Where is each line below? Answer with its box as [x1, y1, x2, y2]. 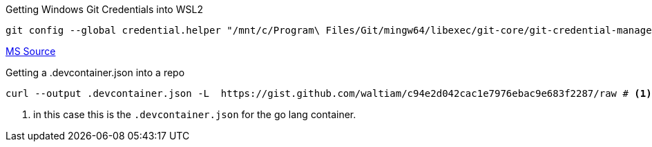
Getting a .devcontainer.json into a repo [6, 67, 185, 78]
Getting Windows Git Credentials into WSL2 [6, 3, 203, 15]
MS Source [6, 45, 56, 57]
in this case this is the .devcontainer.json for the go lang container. [33, 109, 356, 120]
